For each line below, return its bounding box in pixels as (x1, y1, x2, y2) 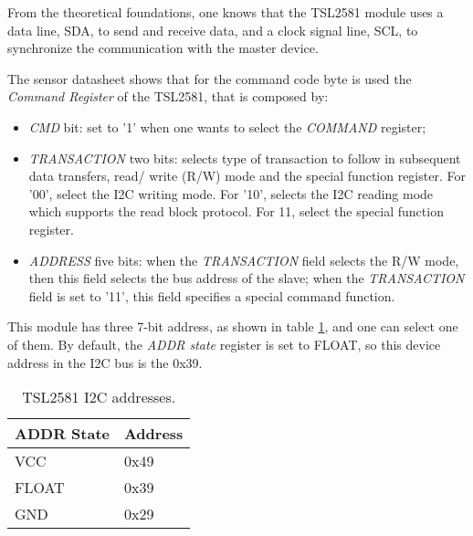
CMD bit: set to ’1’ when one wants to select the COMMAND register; (28, 117, 426, 136)
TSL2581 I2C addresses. (22, 386, 176, 408)
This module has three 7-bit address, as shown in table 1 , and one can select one (7, 317, 458, 336)
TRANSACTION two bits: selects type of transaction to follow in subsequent (28, 148, 461, 167)
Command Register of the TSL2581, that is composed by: (7, 87, 329, 106)
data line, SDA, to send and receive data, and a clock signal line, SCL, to (7, 20, 418, 39)
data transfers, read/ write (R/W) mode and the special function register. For (28, 166, 466, 185)
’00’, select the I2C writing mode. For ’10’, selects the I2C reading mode (28, 184, 434, 203)
